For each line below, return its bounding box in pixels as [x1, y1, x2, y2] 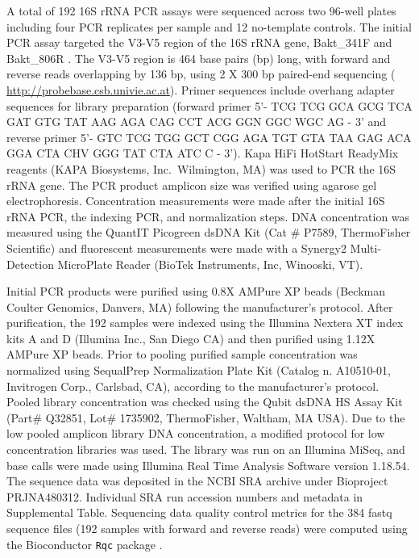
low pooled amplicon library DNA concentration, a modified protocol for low [6, 425, 385, 442]
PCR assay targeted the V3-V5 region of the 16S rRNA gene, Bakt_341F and [6, 34, 392, 51]
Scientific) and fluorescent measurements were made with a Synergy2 [6, 239, 346, 256]
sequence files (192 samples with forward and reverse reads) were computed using [6, 520, 408, 536]
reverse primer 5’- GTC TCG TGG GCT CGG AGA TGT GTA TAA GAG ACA [6, 128, 412, 145]
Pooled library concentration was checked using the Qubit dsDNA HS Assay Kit [6, 393, 403, 410]
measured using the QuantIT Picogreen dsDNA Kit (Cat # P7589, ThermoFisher [6, 224, 411, 241]
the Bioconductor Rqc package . [6, 535, 163, 552]
